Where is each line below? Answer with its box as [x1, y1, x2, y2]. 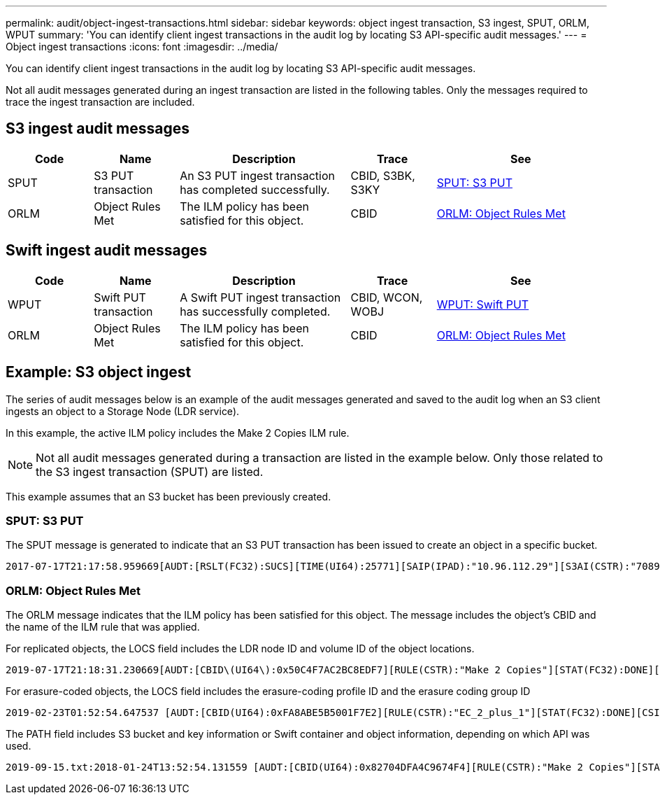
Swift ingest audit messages [6, 241, 208, 260]
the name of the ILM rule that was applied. [6, 621, 200, 633]
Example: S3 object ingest [6, 363, 192, 381]
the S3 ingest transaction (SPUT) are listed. [36, 464, 264, 479]
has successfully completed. [180, 304, 331, 318]
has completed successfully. [180, 182, 330, 197]
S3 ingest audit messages [6, 120, 190, 138]
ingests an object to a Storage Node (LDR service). [6, 405, 240, 417]
